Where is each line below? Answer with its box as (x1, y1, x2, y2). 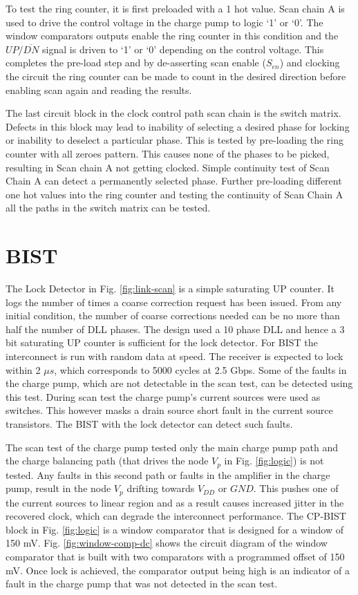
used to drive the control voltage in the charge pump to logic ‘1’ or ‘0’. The (6, 15, 323, 29)
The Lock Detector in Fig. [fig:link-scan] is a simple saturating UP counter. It (6, 281, 335, 296)
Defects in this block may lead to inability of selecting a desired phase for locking (6, 119, 350, 133)
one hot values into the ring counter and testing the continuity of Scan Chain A (6, 187, 343, 201)
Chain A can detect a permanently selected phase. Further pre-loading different (6, 173, 342, 188)
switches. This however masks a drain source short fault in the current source (6, 403, 333, 417)
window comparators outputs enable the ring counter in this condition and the (6, 28, 339, 43)
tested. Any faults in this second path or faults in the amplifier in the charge (6, 467, 330, 482)
